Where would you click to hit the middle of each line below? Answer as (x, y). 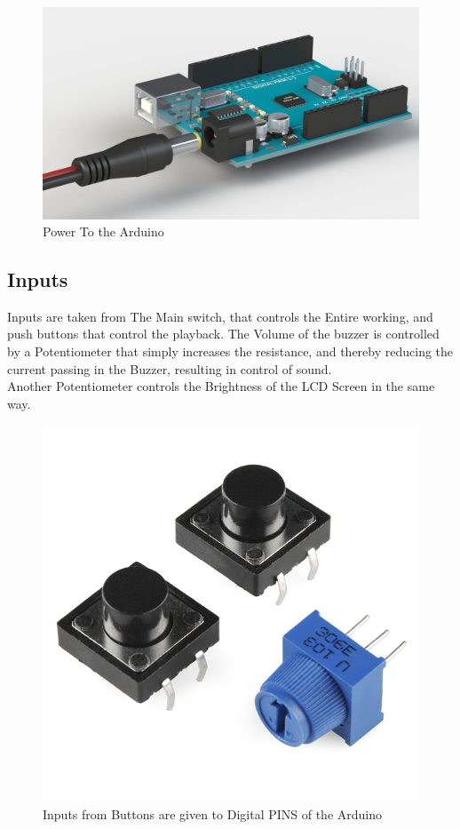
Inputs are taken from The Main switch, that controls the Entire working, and (220, 316)
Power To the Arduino (103, 231)
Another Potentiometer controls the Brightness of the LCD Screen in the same (221, 386)
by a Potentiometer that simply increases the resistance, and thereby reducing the (230, 351)
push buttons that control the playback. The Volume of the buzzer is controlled (223, 334)
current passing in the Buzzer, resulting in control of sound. (170, 368)
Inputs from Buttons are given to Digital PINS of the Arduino (213, 814)
